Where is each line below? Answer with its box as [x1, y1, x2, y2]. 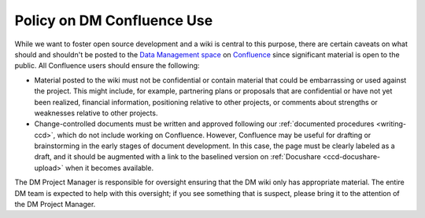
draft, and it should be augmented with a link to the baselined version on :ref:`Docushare [34, 152, 322, 162]
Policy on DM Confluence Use [14, 12, 213, 29]
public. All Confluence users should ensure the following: [14, 61, 200, 71]
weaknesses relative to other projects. [34, 108, 158, 118]
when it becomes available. [65, 163, 153, 173]
